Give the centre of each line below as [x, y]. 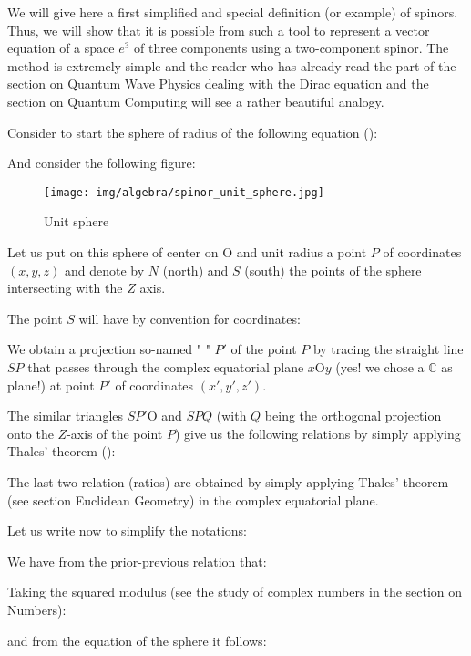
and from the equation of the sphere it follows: [137, 640]
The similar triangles [66, 416]
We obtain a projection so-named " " [109, 349]
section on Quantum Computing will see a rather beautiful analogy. [196, 101]
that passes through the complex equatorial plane [166, 366]
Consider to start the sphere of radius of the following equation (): [193, 132]
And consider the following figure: [102, 163]
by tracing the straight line [388, 349]
